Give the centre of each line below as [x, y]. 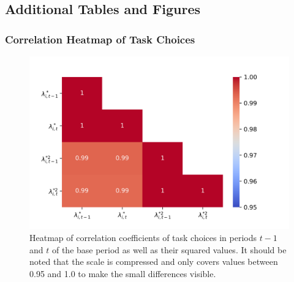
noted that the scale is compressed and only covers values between [154, 262]
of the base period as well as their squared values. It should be [169, 249]
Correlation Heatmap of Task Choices [100, 39]
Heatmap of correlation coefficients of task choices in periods [143, 237]
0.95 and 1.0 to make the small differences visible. [123, 273]
